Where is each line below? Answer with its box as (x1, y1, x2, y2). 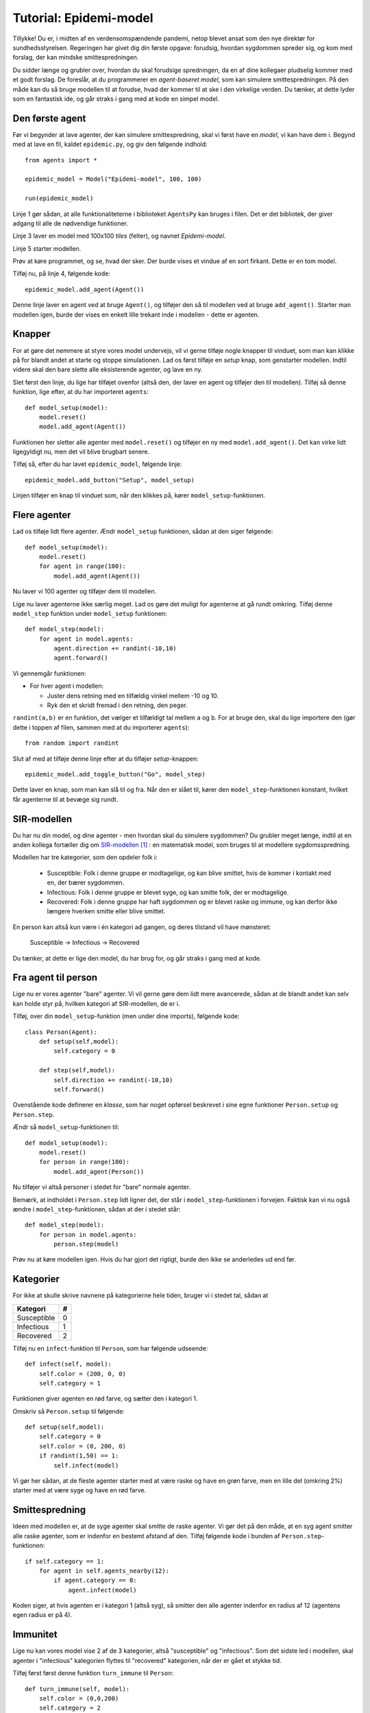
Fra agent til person (12, 972, 98, 983)
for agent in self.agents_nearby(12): (38, 1566, 170, 1575)
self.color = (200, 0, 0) (38, 1370, 127, 1377)
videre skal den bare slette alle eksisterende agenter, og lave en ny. (12, 365, 203, 373)
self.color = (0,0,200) (38, 1694, 119, 1702)
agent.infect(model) (68, 1586, 137, 1594)
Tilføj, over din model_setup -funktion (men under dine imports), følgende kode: (12, 1012, 240, 1020)
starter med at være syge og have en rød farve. (12, 1486, 147, 1494)
